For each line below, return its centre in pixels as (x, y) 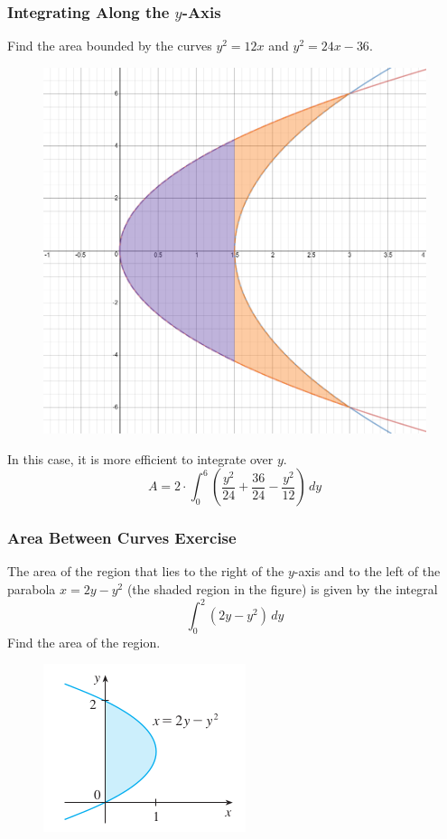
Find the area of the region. (84, 642)
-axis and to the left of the (367, 571)
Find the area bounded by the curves (110, 46)
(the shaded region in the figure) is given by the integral (282, 588)
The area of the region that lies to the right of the (146, 571)
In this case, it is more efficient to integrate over (140, 458)
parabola (32, 588)
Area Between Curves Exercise (122, 538)
